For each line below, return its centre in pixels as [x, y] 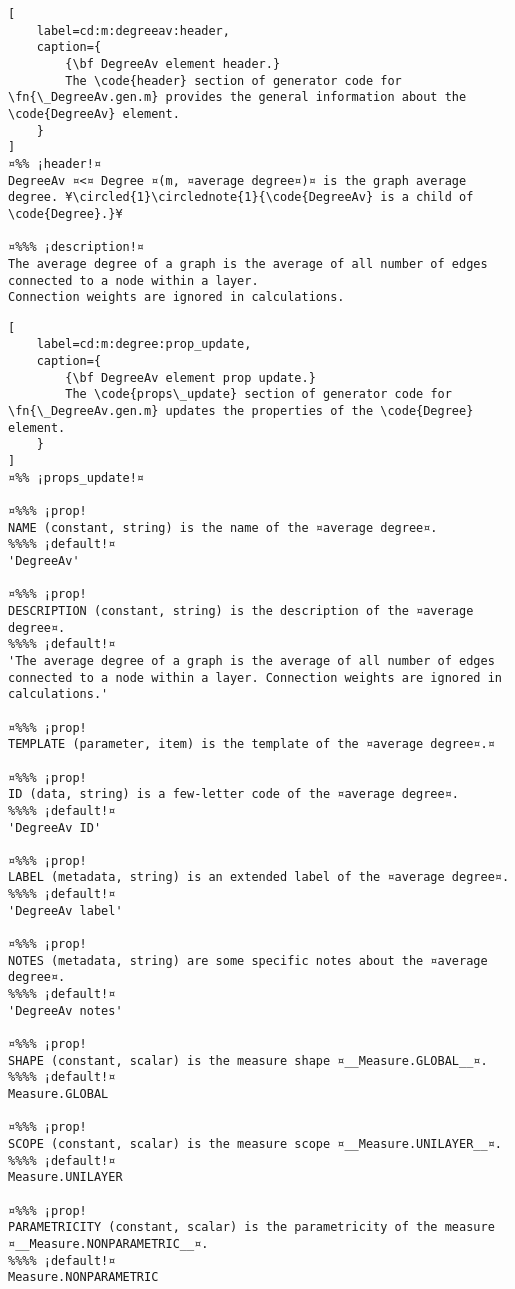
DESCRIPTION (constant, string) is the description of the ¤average [241, 610]
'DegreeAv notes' [65, 1010]
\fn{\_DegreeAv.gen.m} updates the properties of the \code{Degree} [241, 411]
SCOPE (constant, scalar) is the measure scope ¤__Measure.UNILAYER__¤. [255, 1143]
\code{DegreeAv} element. [94, 113]
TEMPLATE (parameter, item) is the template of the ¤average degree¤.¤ [251, 744]
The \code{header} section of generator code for [233, 80]
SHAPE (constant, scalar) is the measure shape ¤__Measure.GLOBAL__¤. [248, 1060]
